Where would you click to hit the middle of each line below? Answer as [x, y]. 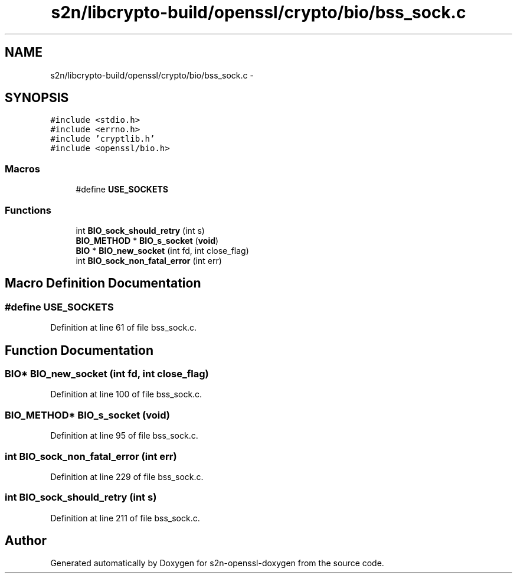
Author [26, 541]
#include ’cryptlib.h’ [103, 139]
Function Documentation [79, 350]
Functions [28, 210]
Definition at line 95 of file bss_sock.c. [124, 436]
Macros [22, 169]
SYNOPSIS [37, 98]
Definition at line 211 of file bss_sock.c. [125, 518]
